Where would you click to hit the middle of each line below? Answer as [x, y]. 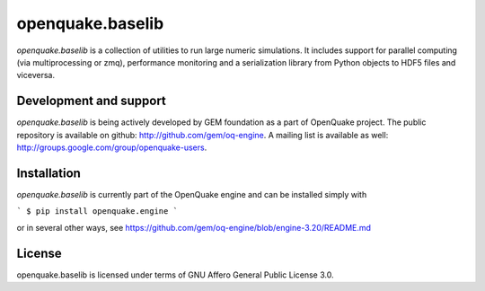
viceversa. [36, 75]
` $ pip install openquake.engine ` [97, 212]
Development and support [91, 101]
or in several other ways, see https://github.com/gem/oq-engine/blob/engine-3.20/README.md [194, 227]
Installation [48, 173]
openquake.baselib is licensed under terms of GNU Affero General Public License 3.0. [175, 275]
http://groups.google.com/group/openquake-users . [112, 147]
